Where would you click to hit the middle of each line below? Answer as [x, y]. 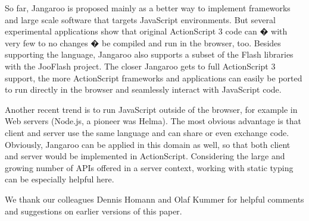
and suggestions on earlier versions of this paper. [93, 211]
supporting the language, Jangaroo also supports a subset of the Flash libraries [149, 54]
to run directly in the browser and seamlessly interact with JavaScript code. [143, 89]
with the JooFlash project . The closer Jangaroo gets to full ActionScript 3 [140, 66]
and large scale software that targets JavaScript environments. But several [140, 19]
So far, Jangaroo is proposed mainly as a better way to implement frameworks [148, 8]
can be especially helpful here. [60, 179]
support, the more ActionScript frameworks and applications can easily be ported [154, 78]
